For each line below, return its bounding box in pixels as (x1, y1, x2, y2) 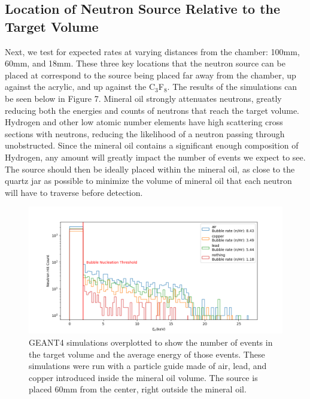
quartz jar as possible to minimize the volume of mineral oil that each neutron (5, 174, 292, 187)
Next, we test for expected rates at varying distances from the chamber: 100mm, (5, 45, 300, 58)
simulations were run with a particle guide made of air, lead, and (29, 359, 267, 372)
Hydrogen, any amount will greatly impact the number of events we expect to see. (5, 150, 306, 163)
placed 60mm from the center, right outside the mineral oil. (29, 383, 247, 395)
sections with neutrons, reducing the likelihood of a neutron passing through (5, 127, 285, 140)
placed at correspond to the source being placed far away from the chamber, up (5, 68, 296, 81)
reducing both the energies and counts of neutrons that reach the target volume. (5, 104, 299, 116)
